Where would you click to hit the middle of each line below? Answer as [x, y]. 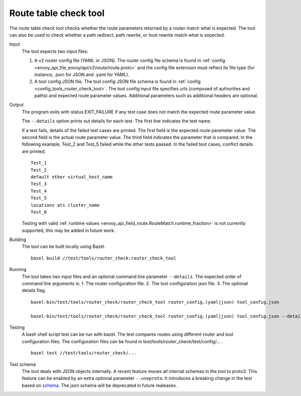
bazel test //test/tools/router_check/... [84, 353]
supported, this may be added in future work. [68, 230]
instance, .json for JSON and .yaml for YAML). [82, 74]
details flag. [34, 291]
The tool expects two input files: [55, 51]
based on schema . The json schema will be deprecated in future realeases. [100, 385]
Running [18, 270]
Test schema [23, 364]
